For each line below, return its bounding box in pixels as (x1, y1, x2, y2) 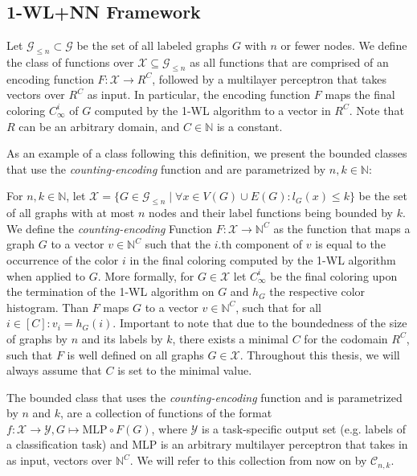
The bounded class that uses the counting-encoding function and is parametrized (6, 388, 403, 405)
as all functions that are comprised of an (190, 54, 389, 70)
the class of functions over (6, 54, 134, 70)
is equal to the (315, 236, 386, 252)
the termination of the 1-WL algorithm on (6, 283, 215, 300)
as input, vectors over (6, 452, 112, 469)
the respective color (269, 283, 366, 300)
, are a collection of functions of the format (60, 404, 272, 421)
